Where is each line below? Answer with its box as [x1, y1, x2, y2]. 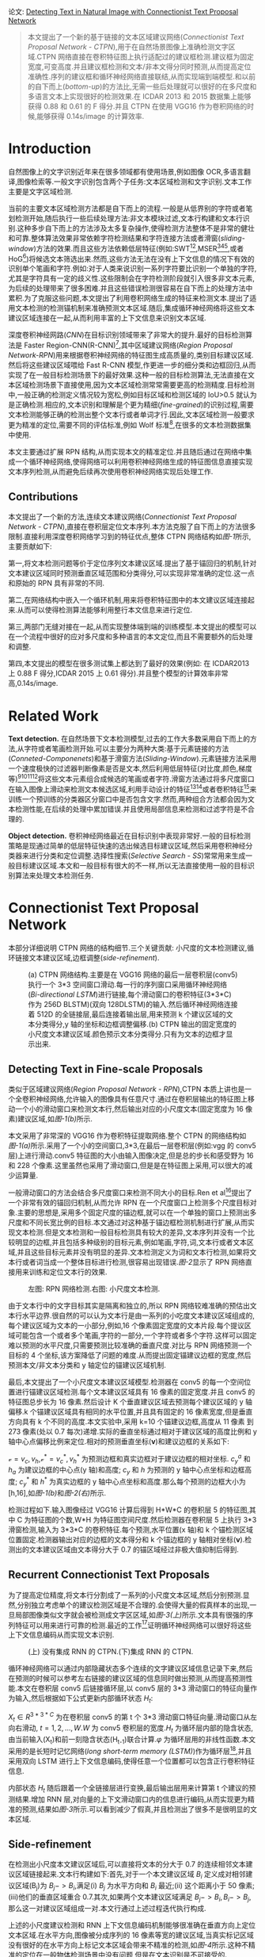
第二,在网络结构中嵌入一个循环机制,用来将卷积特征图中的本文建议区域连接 [8, 596, 248, 605]
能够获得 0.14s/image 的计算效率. [36, 112, 145, 121]
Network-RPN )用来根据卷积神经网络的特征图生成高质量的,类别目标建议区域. [8, 350, 254, 359]
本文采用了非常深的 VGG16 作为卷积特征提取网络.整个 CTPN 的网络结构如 [8, 1131, 247, 1140]
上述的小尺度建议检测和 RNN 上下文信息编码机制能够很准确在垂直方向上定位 [8, 1920, 256, 1929]
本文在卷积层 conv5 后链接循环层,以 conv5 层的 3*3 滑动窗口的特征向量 [17, 1683, 251, 1693]
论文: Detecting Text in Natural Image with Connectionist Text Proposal [8, 7, 239, 16]
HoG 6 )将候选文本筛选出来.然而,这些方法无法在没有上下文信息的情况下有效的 [8, 252, 255, 263]
